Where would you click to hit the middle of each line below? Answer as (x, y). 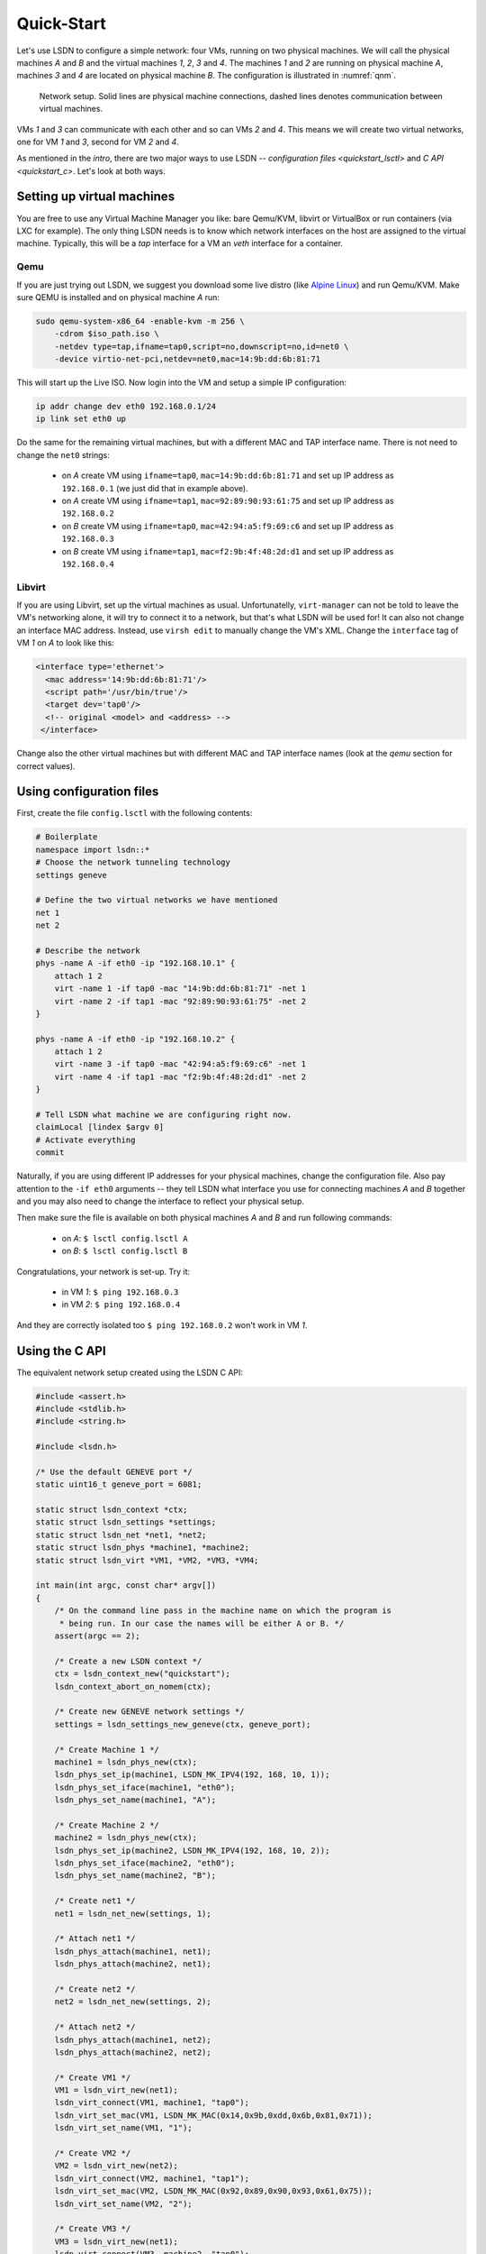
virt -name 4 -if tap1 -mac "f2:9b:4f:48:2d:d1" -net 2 (180, 1077)
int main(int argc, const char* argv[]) (126, 1585)
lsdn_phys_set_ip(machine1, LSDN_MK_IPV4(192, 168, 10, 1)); (192, 1775)
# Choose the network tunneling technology (133, 862)
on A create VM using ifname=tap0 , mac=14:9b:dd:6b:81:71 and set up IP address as (228, 476)
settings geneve (72, 875)
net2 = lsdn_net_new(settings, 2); (133, 2002)
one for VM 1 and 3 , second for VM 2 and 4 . (98, 142)
